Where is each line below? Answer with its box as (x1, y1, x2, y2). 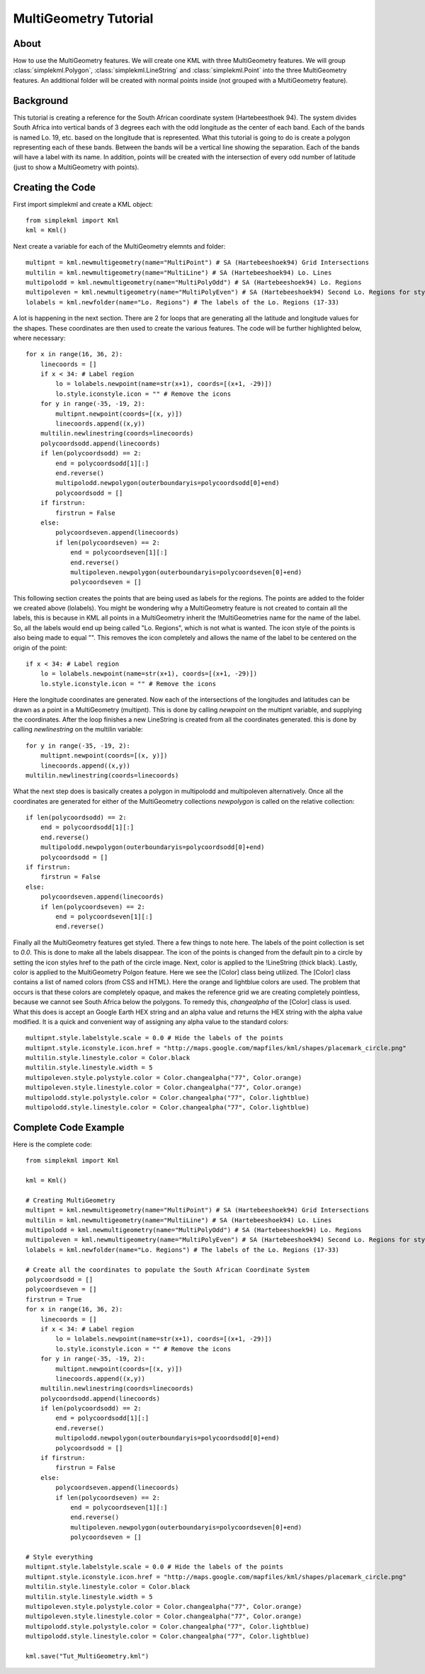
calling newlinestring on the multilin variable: (13, 725, 143, 734)
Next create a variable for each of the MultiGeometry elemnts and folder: (13, 241, 226, 251)
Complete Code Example (13, 1121, 125, 1133)
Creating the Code (13, 181, 96, 193)
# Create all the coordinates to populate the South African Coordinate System (25, 1265, 310, 1274)
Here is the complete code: (13, 1140, 92, 1149)
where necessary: (13, 334, 66, 342)
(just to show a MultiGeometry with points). (13, 163, 140, 171)
